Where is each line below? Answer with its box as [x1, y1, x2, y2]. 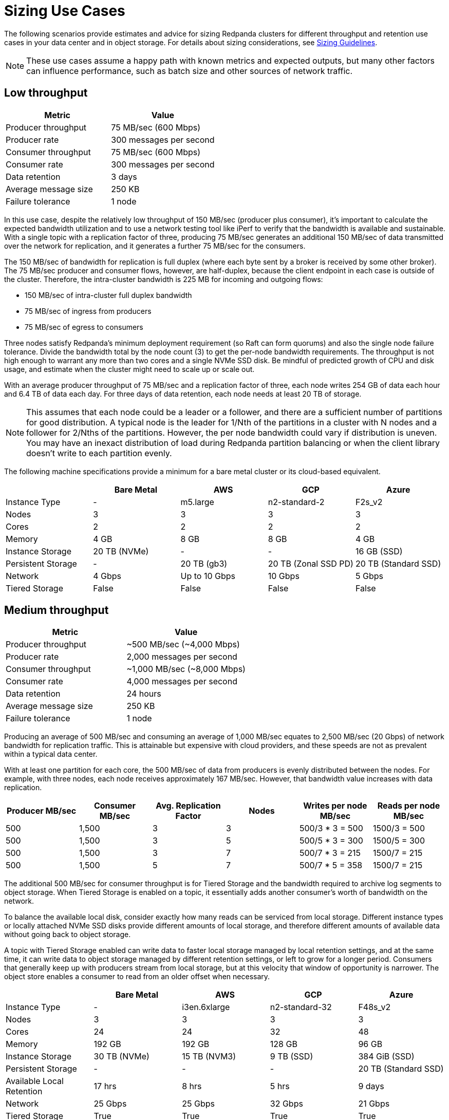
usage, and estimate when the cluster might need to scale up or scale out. [4, 364, 255, 374]
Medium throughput [4, 604, 109, 617]
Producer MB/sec [6, 806, 77, 816]
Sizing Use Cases [4, 2, 125, 20]
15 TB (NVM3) [182, 1051, 236, 1062]
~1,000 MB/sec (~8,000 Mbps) [126, 664, 246, 675]
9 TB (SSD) [270, 1051, 313, 1062]
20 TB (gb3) [180, 558, 228, 569]
